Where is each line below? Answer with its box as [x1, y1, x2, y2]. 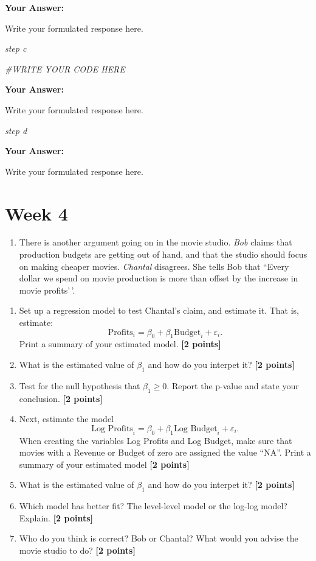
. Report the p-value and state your [167, 379, 299, 392]
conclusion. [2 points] [19, 392, 103, 404]
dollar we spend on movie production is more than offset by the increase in [19, 272, 298, 284]
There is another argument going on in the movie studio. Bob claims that [19, 236, 292, 249]
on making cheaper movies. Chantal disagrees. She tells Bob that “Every [19, 259, 289, 272]
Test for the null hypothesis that [19, 379, 140, 392]
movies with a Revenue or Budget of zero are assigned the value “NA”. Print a [19, 446, 311, 459]
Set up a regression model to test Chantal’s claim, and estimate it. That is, [19, 304, 299, 317]
